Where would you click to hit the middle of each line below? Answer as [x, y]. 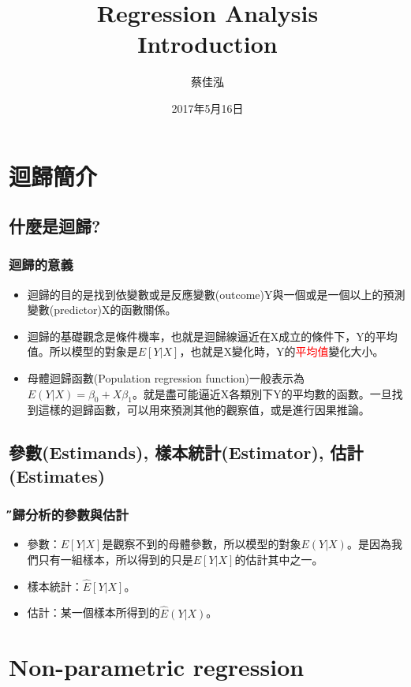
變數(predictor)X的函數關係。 [102, 310]
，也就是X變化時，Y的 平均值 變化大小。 [282, 351]
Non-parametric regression [157, 667]
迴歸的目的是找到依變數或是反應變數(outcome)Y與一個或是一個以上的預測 [216, 294]
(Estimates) [57, 475]
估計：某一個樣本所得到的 [93, 612]
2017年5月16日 [207, 108]
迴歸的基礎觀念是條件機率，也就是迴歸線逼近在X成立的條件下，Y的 [201, 336]
